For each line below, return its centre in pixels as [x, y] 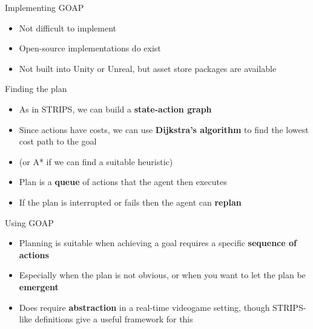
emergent [39, 286]
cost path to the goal [58, 141]
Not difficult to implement [68, 28]
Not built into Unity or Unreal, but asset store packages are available [148, 68]
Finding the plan [36, 89]
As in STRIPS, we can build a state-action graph [115, 109]
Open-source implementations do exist [90, 48]
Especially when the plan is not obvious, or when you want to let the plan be [162, 275]
